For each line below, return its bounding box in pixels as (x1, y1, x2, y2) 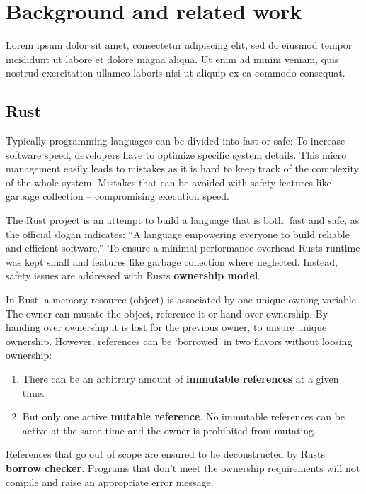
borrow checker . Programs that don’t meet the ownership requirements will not (6, 460, 360, 475)
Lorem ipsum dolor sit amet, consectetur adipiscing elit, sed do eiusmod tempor (6, 38, 353, 52)
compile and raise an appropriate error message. (6, 474, 214, 489)
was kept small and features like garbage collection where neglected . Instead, (6, 254, 338, 269)
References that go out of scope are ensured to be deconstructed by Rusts (6, 447, 325, 461)
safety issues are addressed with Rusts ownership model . (6, 268, 261, 283)
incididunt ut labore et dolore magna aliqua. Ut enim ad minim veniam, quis (6, 51, 339, 66)
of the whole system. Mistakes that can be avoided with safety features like (6, 174, 331, 189)
